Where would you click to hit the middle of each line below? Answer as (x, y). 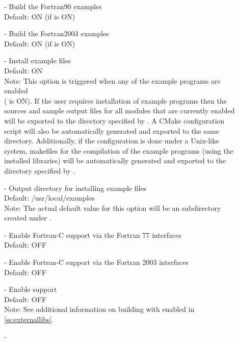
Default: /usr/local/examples (49, 198)
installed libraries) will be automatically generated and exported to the (115, 161)
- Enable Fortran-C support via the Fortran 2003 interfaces (96, 262)
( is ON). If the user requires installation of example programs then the (115, 100)
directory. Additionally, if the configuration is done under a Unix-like (112, 141)
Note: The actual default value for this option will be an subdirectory (113, 207)
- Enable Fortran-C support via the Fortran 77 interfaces (93, 235)
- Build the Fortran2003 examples (57, 33)
